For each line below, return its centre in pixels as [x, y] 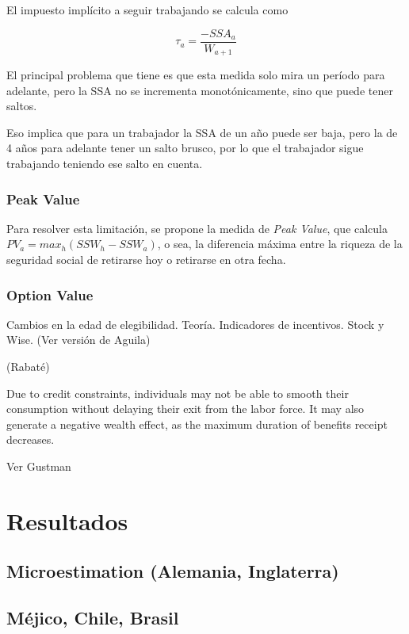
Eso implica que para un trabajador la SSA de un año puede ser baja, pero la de [202, 132]
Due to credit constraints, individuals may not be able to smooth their [178, 393]
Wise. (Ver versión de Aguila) [78, 340]
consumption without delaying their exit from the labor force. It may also [185, 409]
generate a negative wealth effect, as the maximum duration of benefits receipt [197, 424]
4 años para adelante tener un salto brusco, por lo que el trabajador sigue [185, 148]
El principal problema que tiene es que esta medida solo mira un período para [196, 75]
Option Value [50, 294]
